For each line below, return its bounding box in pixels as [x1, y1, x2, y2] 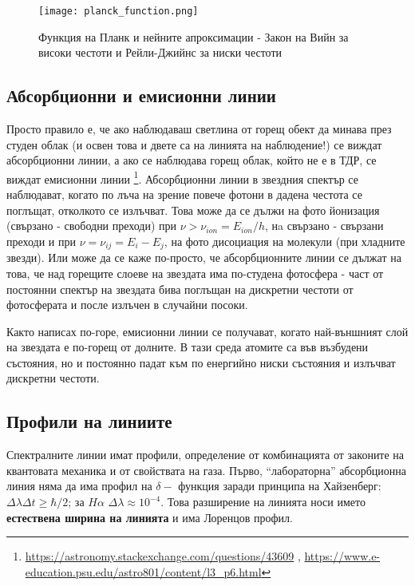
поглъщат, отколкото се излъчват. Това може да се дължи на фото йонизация [6, 201, 380, 218]
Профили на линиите [6, 409, 172, 434]
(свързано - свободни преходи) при [6, 217, 177, 234]
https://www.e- [304, 548, 381, 564]
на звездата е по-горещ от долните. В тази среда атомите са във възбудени [6, 339, 369, 355]
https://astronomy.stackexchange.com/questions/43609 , [25, 548, 301, 564]
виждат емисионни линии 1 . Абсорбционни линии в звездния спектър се [6, 168, 358, 187]
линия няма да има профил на [6, 477, 152, 494]
